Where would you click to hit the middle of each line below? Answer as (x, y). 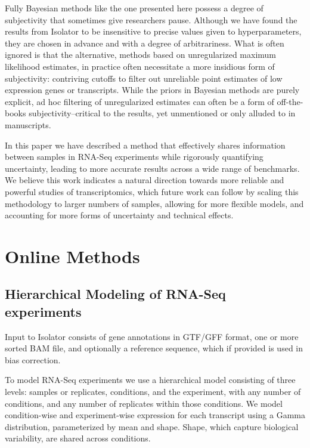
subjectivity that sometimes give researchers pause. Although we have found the (151, 19)
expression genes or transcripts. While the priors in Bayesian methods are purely (152, 90)
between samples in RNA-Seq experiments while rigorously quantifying (134, 157)
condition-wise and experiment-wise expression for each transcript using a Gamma (155, 415)
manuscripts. (28, 124)
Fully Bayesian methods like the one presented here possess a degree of (134, 8)
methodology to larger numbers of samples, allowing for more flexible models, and (154, 203)
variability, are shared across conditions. (78, 438)
